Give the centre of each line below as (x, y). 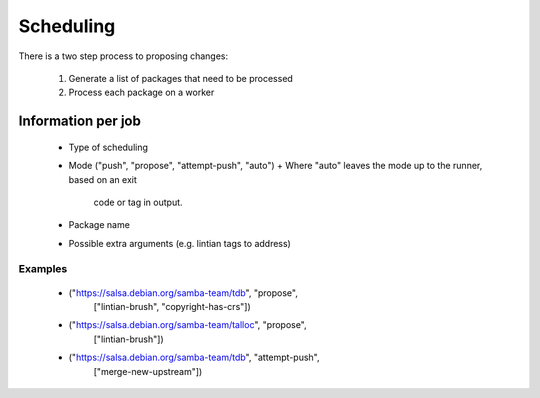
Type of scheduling (108, 147)
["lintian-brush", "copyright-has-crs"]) (172, 307)
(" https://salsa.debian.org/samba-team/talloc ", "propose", (187, 325)
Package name (99, 225)
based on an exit (102, 179)
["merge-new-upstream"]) (148, 371)
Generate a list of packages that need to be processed (181, 78)
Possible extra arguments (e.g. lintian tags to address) (180, 243)
